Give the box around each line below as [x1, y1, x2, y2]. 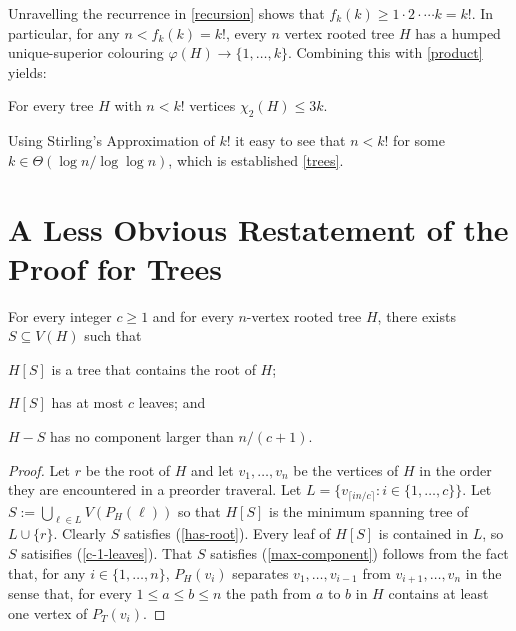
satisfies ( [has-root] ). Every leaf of [123, 523, 331, 544]
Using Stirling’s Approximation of [8, 130, 215, 151]
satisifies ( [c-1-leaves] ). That [21, 543, 193, 564]
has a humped [415, 22, 501, 43]
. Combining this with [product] [287, 42, 483, 63]
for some [393, 130, 445, 151]
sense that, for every [8, 583, 132, 604]
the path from [226, 583, 312, 604]
